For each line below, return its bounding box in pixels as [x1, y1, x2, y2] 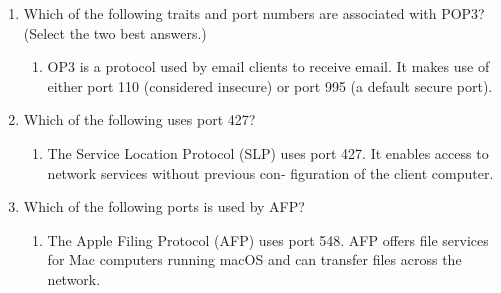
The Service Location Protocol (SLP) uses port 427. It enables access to [47, 142, 489, 163]
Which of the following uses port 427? [23, 109, 256, 130]
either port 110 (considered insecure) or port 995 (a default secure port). [47, 75, 493, 96]
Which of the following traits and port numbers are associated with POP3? [23, 3, 485, 23]
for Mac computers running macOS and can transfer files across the [47, 249, 462, 270]
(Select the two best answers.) [23, 22, 207, 43]
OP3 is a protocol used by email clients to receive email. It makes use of [47, 56, 490, 77]
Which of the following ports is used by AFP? [23, 196, 305, 217]
